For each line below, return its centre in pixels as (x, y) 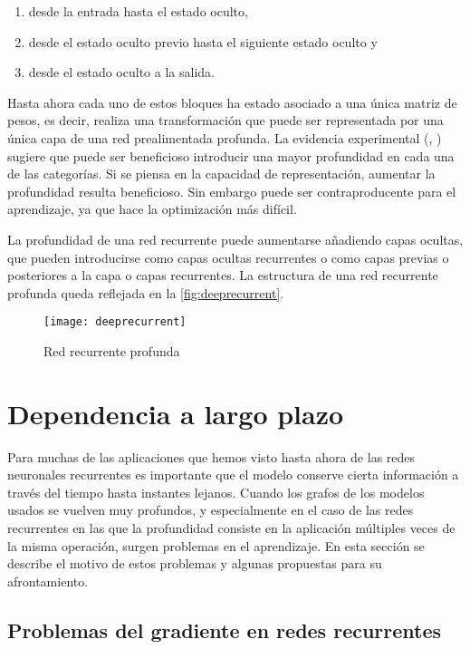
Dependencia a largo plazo (176, 413)
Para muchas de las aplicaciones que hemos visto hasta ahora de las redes (211, 456)
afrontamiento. (48, 581)
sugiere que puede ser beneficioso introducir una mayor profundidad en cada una (231, 155)
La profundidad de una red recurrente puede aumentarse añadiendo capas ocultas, (235, 239)
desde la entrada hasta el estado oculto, (138, 11)
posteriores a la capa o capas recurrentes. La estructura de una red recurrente (223, 275)
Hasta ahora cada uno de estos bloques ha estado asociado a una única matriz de (232, 102)
